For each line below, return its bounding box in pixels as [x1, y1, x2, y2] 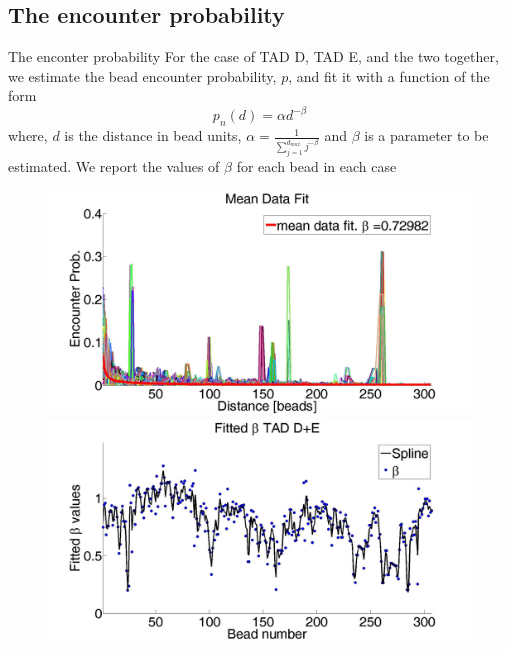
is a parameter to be [364, 125, 489, 146]
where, [8, 125, 48, 146]
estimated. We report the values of [8, 156, 220, 177]
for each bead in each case [236, 156, 397, 177]
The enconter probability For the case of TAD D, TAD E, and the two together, [8, 46, 499, 67]
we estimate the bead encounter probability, [8, 65, 277, 86]
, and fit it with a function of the [288, 65, 490, 86]
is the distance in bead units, [64, 125, 242, 146]
